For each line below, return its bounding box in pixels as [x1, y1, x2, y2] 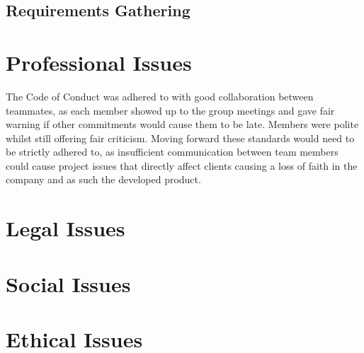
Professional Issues [6, 47, 192, 76]
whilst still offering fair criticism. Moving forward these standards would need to [6, 130, 355, 145]
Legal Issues [6, 214, 125, 243]
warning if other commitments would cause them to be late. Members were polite [6, 117, 359, 132]
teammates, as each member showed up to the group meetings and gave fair [6, 103, 335, 117]
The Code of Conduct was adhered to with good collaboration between [6, 88, 314, 103]
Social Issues [6, 269, 131, 298]
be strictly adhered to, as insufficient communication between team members [6, 144, 339, 159]
